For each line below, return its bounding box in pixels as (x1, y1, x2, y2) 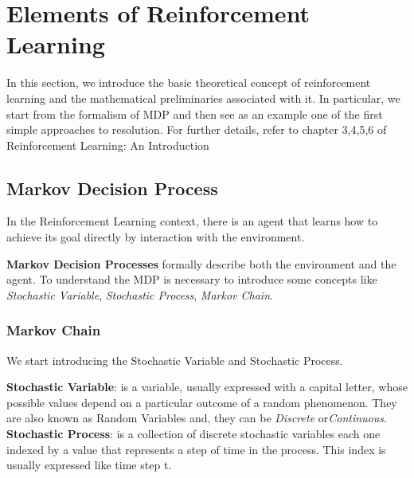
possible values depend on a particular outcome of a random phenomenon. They (6, 394, 397, 410)
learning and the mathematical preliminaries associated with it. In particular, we (6, 89, 400, 106)
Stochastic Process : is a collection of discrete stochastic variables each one (6, 425, 381, 442)
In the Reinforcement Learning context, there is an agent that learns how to (6, 213, 378, 229)
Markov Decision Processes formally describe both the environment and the (6, 255, 396, 272)
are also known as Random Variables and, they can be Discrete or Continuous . (6, 409, 387, 426)
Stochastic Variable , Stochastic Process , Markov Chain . (6, 286, 273, 303)
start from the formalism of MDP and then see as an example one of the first (6, 105, 383, 122)
